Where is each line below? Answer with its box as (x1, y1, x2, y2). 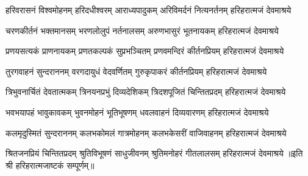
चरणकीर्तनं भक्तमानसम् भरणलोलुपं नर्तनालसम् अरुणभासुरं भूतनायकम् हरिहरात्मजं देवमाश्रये (5, 24, 279, 37)
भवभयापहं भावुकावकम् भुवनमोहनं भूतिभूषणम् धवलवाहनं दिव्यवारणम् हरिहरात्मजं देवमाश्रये (5, 105, 269, 118)
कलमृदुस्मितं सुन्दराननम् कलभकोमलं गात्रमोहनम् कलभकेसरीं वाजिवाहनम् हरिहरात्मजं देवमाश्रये (5, 126, 287, 139)
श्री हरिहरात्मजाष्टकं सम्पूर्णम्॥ (5, 158, 95, 171)
